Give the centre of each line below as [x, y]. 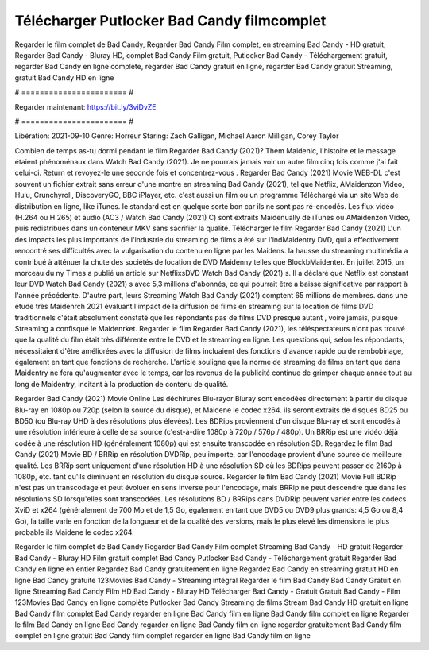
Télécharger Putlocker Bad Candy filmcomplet [170, 21]
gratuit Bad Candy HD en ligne [64, 77]
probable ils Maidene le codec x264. [74, 532]
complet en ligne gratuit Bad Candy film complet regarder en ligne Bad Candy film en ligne [163, 636]
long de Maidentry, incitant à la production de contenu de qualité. [122, 384]
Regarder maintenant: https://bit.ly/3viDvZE [85, 106]
